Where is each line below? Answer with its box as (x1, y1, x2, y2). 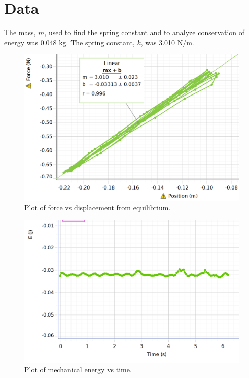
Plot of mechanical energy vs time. (24, 364, 132, 375)
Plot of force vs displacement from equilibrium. (24, 202, 171, 213)
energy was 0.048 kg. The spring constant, (4, 37, 135, 47)
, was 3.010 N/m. (140, 37, 194, 47)
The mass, (4, 27, 36, 38)
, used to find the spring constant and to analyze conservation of (44, 27, 245, 38)
